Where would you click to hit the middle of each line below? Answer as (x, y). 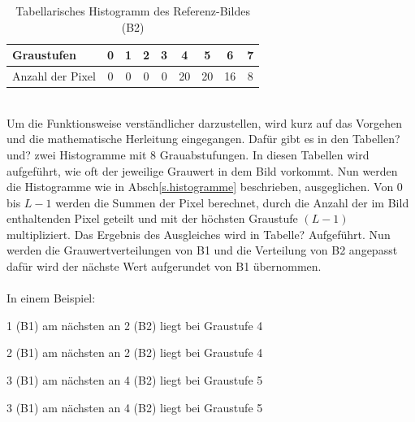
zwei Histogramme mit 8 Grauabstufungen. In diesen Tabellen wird (202, 154)
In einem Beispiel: (51, 298)
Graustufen (44, 55)
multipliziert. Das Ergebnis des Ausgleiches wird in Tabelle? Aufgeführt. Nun (199, 234)
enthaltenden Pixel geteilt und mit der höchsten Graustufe (152, 218)
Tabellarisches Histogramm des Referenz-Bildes (133, 11)
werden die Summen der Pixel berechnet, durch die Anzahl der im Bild (232, 202)
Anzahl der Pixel (54, 76)
